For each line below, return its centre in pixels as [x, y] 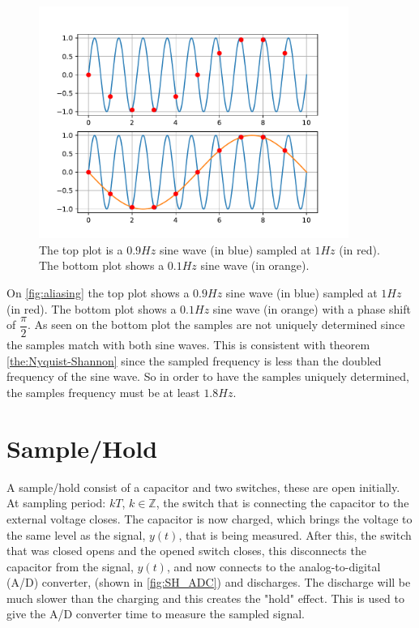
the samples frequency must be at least [103, 392]
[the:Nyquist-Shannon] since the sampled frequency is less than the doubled [194, 360]
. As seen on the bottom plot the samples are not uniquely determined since [216, 325]
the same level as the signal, [76, 534]
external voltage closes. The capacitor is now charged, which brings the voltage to [209, 518]
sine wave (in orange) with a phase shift [312, 308]
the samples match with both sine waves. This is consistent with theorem [188, 345]
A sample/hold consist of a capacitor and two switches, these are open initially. [203, 487]
